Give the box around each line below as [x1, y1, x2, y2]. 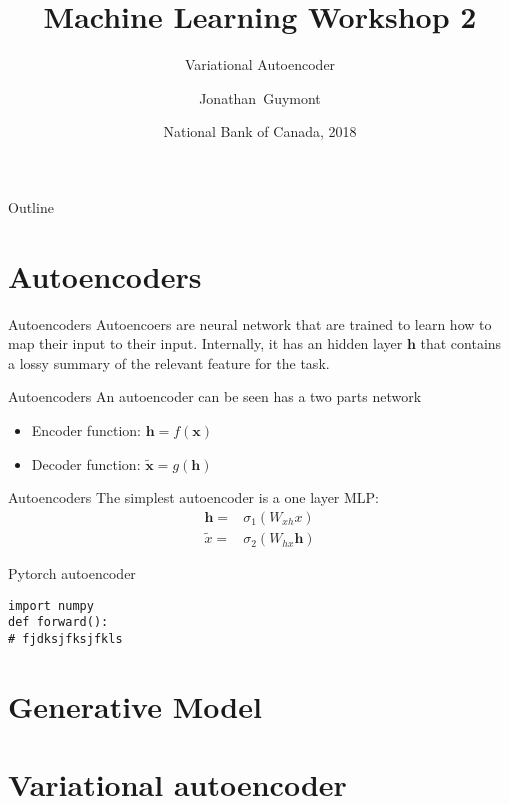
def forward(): [8, 615, 109, 630]
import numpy [8, 598, 94, 613]
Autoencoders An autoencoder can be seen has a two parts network [8, 386, 422, 407]
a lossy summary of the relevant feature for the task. [8, 352, 330, 373]
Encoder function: [31, 420, 141, 440]
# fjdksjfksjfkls [8, 631, 123, 646]
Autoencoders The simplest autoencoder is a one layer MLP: [8, 487, 380, 508]
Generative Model [8, 685, 262, 726]
